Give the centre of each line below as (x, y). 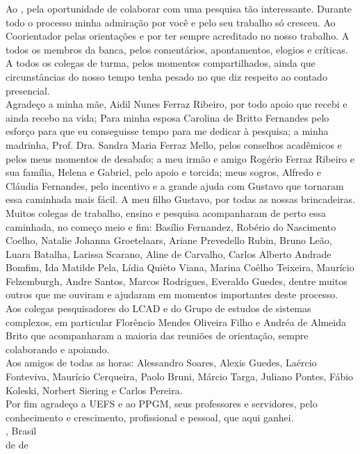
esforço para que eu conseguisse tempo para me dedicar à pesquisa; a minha (167, 131)
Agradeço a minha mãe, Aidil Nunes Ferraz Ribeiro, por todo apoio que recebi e (177, 104)
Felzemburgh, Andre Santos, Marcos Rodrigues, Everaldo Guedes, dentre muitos (177, 281)
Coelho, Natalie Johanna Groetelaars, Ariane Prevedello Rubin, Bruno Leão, (169, 240)
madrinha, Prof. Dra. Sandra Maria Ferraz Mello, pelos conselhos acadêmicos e (174, 144)
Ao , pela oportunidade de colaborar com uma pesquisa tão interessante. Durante (179, 8)
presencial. (28, 90)
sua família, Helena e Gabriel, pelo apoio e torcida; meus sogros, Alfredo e (163, 172)
